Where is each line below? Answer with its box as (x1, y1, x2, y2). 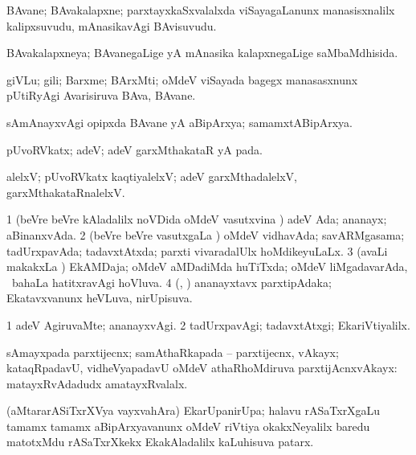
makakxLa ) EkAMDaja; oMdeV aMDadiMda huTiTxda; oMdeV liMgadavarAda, (6, 258, 408, 275)
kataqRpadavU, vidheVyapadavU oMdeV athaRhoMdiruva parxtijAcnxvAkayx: (6, 359, 398, 376)
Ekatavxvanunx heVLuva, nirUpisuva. (6, 289, 193, 306)
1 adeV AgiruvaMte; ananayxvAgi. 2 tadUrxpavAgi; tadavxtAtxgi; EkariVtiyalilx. (6, 316, 410, 333)
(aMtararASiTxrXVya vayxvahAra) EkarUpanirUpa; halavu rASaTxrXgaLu (6, 402, 381, 419)
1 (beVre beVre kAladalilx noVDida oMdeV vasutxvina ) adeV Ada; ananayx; (6, 211, 387, 227)
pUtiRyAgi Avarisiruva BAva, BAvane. (6, 87, 196, 104)
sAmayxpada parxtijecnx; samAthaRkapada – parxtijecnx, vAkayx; (6, 343, 339, 360)
